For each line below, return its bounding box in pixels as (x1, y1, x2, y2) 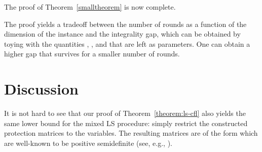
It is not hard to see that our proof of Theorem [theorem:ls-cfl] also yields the (4, 108, 246, 118)
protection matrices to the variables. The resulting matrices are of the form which (4, 128, 258, 138)
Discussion (4, 78, 79, 99)
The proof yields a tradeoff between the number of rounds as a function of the (4, 18, 247, 29)
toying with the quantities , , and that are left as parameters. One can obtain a (4, 38, 250, 49)
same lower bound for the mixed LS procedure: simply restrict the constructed (4, 117, 248, 128)
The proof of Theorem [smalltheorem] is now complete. (4, 2, 176, 12)
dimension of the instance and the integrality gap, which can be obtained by (4, 28, 241, 39)
